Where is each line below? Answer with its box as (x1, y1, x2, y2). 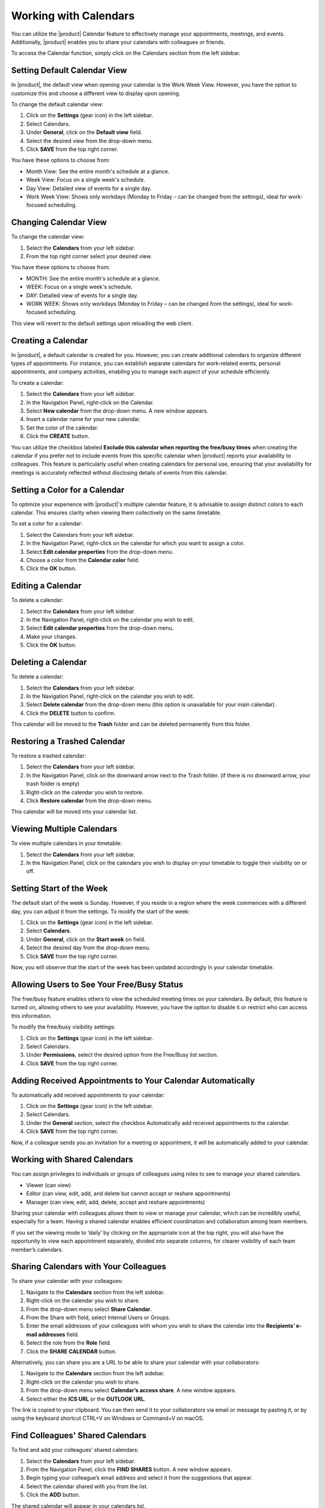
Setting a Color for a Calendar (11, 484, 125, 495)
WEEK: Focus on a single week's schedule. (26, 284, 133, 291)
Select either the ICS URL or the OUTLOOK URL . (26, 1395, 146, 1402)
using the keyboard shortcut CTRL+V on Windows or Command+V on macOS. (11, 1415, 205, 1422)
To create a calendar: (11, 379, 64, 386)
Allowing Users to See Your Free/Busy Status (11, 979, 184, 989)
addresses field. (38, 1331, 79, 1338)
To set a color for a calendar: (11, 520, 83, 527)
